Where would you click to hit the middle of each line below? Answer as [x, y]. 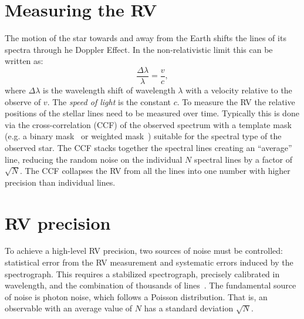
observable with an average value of [69, 308]
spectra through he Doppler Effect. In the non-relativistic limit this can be [139, 49]
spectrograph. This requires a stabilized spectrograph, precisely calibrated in [142, 273]
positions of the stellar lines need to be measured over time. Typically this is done [152, 113]
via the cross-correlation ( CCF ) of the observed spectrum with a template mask [148, 124]
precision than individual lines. [60, 182]
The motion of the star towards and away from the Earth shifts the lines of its [146, 38]
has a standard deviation [189, 308]
